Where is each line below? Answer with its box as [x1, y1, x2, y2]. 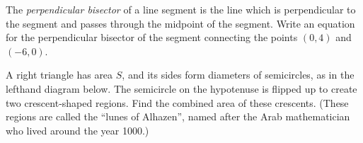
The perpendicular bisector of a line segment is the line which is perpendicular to [6, 2, 356, 16]
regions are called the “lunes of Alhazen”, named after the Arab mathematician [6, 109, 350, 124]
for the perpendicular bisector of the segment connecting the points [6, 30, 298, 45]
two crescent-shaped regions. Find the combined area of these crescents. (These [6, 95, 349, 110]
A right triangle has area [6, 67, 113, 82]
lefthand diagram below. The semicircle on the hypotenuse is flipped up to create [6, 81, 357, 96]
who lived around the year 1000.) [6, 122, 149, 137]
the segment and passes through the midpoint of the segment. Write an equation [6, 16, 355, 30]
